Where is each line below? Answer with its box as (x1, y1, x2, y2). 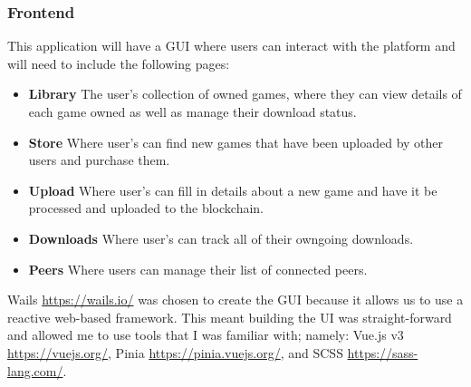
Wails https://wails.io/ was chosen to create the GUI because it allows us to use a (7, 290, 464, 309)
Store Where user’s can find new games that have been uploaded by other (28, 132, 444, 151)
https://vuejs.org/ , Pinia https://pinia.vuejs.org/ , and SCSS (7, 343, 343, 362)
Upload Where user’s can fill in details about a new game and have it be (28, 180, 437, 199)
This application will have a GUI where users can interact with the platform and (7, 36, 456, 55)
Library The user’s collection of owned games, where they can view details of (28, 84, 462, 103)
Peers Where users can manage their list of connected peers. (28, 259, 368, 278)
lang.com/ (7, 361, 63, 380)
